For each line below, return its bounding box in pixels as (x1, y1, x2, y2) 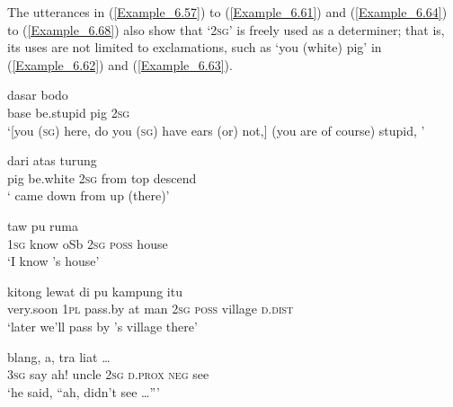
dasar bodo (7, 85, 68, 104)
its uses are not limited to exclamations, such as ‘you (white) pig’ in (7, 38, 382, 57)
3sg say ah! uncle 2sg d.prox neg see (7, 365, 209, 384)
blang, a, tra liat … (7, 347, 111, 366)
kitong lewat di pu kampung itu (7, 281, 182, 300)
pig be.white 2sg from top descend (7, 168, 197, 187)
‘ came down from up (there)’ (7, 186, 170, 205)
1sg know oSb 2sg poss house (7, 234, 168, 252)
